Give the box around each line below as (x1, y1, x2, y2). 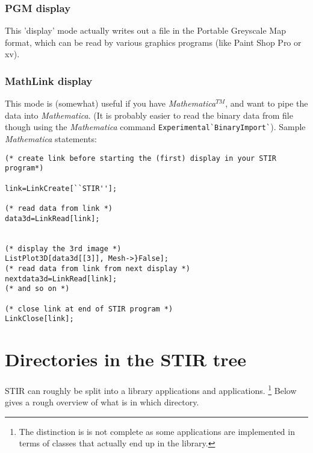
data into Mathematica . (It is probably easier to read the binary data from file (5, 108, 293, 121)
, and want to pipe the (225, 97, 308, 110)
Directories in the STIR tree (5, 347, 247, 371)
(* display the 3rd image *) (5, 244, 122, 253)
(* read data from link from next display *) (5, 264, 190, 273)
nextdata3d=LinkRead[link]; (5, 274, 117, 283)
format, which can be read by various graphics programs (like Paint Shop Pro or (5, 36, 302, 48)
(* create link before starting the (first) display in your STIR (5, 154, 277, 163)
